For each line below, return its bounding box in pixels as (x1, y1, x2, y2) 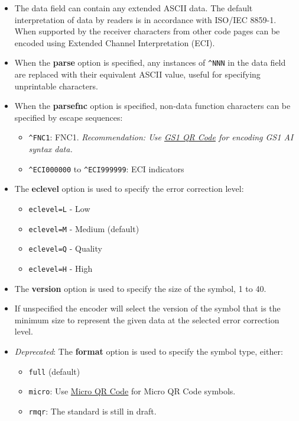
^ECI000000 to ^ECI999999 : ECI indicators (28, 162, 184, 175)
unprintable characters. (14, 79, 98, 92)
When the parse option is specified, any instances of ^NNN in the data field (14, 56, 286, 69)
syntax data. (28, 143, 73, 155)
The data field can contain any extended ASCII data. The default (14, 2, 253, 14)
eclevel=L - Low (28, 202, 90, 214)
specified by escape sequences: (14, 111, 123, 123)
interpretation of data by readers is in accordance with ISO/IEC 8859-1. (14, 13, 277, 25)
